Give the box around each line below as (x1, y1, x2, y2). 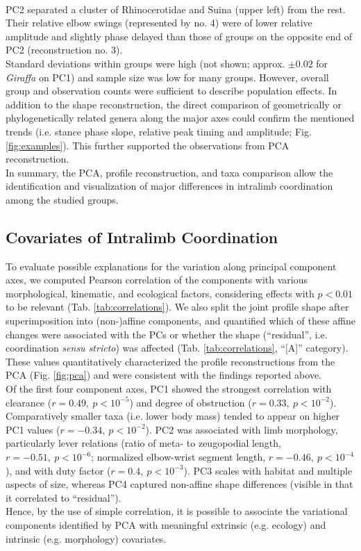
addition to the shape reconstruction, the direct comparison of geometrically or (6, 97, 342, 111)
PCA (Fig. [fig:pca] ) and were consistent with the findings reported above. (6, 368, 321, 382)
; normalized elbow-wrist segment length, (91, 450, 266, 464)
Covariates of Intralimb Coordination (6, 226, 278, 247)
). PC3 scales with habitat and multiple (183, 463, 353, 477)
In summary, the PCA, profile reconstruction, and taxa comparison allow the (6, 165, 333, 179)
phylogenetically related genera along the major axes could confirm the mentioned (6, 110, 355, 125)
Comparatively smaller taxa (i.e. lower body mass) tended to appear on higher (6, 409, 340, 423)
